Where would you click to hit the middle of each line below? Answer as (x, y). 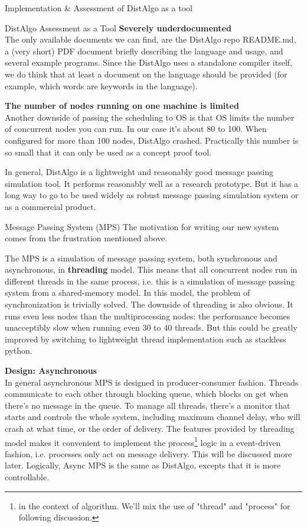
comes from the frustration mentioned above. (86, 238)
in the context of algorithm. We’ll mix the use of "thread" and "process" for (154, 505)
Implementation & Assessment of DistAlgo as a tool (99, 8)
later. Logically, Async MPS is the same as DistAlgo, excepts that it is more (143, 465)
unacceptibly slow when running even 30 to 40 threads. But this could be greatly (151, 327)
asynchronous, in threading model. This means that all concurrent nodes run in (151, 269)
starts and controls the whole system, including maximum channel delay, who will (153, 417)
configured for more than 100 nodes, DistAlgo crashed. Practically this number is (152, 140)
